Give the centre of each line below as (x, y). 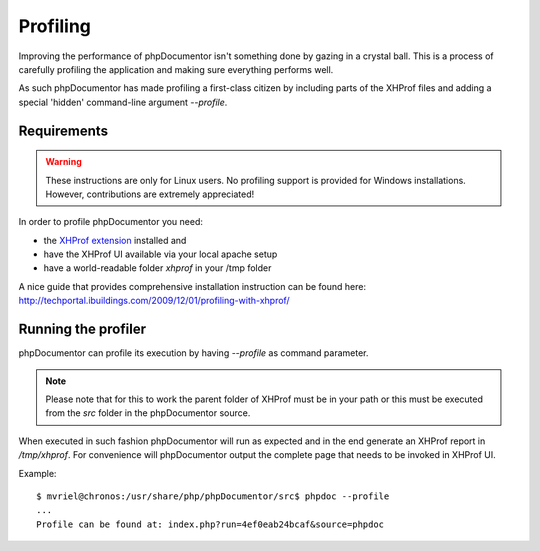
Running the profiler (82, 329)
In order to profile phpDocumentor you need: (111, 222)
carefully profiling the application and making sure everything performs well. (176, 69)
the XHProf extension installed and (115, 240)
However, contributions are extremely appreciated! (150, 194)
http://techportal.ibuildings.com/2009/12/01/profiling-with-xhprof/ (154, 301)
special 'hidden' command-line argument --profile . (123, 102)
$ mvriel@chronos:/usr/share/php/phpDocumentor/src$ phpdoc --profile (213, 496)
